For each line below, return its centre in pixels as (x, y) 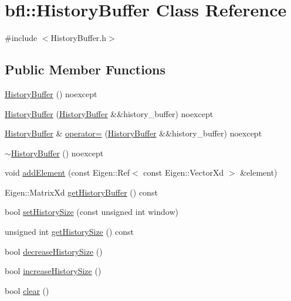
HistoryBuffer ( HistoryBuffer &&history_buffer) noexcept (109, 113)
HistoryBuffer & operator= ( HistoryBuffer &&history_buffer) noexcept (133, 133)
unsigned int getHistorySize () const (70, 232)
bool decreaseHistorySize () (54, 251)
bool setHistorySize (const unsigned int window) (92, 212)
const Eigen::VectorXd (184, 172)
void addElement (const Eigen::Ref (67, 172)
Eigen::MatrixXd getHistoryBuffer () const (81, 192)
